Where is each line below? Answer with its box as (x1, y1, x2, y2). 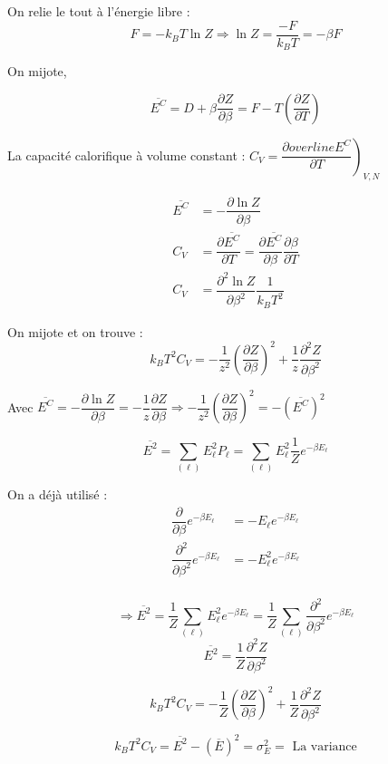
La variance (292, 740, 357, 753)
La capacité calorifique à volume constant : (7, 145, 246, 164)
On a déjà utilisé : (7, 485, 108, 504)
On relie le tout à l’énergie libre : (7, 2, 190, 20)
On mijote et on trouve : (7, 322, 143, 341)
